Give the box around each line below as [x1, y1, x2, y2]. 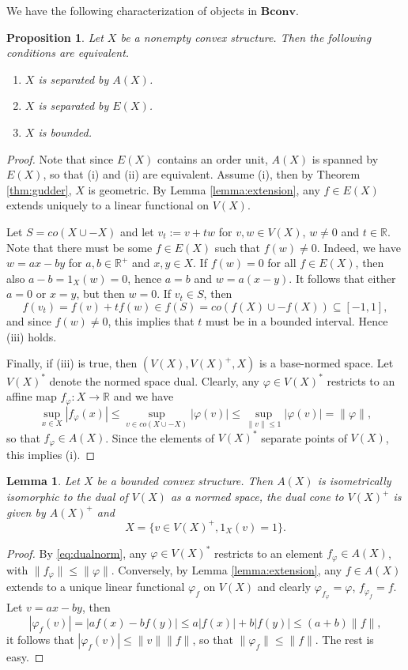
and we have [113, 388, 174, 405]
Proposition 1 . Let [6, 28, 104, 45]
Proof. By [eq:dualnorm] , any [6, 544, 147, 561]
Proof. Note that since [6, 150, 114, 167]
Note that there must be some [6, 239, 153, 255]
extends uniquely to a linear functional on [6, 197, 210, 213]
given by [6, 503, 46, 520]
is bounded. [38, 123, 93, 140]
